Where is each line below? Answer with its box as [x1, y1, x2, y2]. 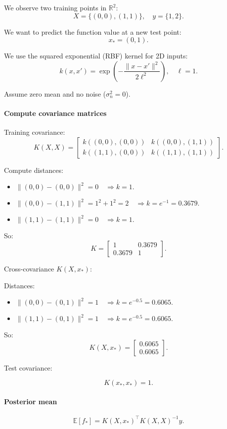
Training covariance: [4, 127, 65, 137]
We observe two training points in [4, 2, 107, 12]
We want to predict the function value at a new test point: [4, 26, 182, 37]
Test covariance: [4, 362, 52, 373]
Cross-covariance [4, 263, 54, 273]
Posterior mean [4, 396, 57, 406]
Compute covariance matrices [4, 107, 107, 118]
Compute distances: [4, 164, 63, 175]
